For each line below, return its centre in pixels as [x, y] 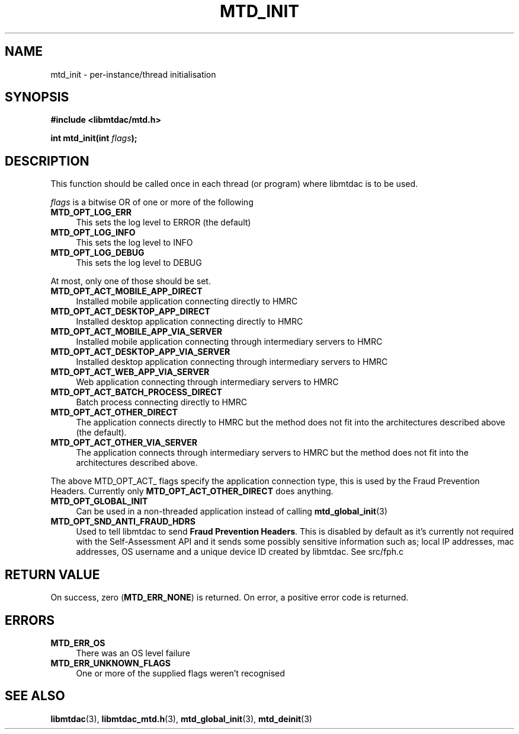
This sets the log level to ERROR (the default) [164, 223]
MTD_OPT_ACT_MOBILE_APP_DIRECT [126, 291]
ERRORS [30, 620]
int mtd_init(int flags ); [94, 138]
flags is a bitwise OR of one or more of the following [152, 202]
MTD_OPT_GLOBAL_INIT [99, 501]
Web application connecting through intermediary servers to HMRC [207, 382]
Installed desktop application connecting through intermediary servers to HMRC [232, 362]
